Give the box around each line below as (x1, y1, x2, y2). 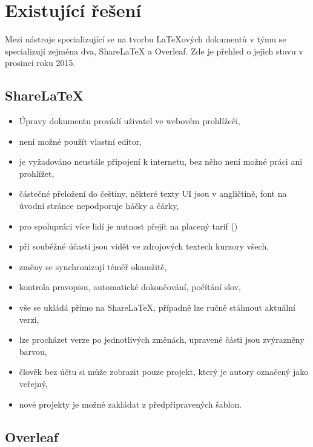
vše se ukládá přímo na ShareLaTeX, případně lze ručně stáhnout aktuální (19, 301, 295, 314)
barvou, (19, 345, 47, 357)
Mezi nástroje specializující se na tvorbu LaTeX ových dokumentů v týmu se (5, 33, 286, 45)
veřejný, (19, 377, 48, 390)
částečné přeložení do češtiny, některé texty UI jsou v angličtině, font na (19, 187, 287, 200)
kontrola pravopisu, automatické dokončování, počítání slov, (19, 280, 242, 293)
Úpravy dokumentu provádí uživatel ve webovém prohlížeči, (19, 114, 240, 127)
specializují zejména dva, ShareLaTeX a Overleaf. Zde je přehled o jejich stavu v (5, 44, 303, 57)
